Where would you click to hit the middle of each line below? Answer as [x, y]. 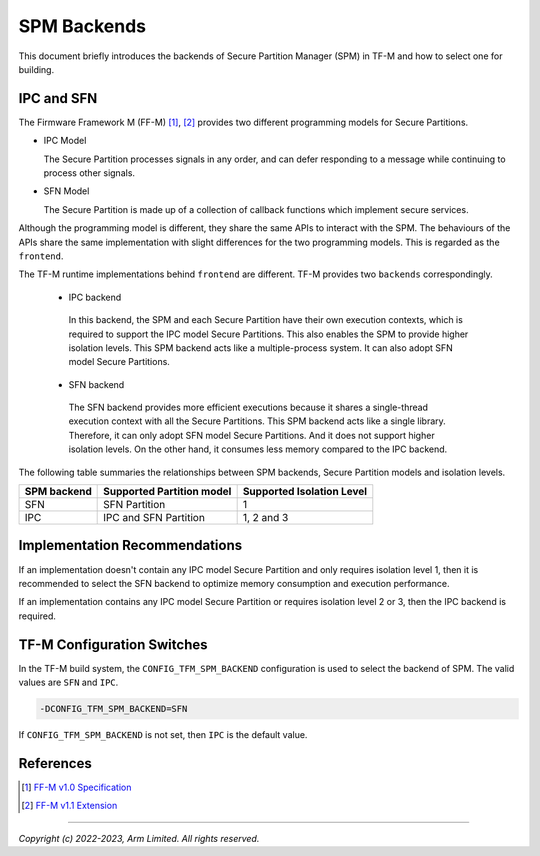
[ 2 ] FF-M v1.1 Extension [69, 806]
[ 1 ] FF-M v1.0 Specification [76, 787]
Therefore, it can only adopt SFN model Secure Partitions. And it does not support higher [251, 435]
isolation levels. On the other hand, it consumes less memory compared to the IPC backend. [258, 449]
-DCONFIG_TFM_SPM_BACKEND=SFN [113, 709]
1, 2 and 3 [265, 518]
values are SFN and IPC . [68, 682]
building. [36, 69]
